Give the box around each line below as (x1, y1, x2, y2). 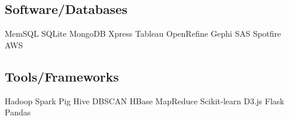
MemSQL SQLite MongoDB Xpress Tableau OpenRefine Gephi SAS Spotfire (5, 27, 281, 40)
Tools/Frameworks (5, 67, 119, 85)
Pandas (5, 106, 31, 118)
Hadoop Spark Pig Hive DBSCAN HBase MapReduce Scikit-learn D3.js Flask (5, 94, 284, 107)
